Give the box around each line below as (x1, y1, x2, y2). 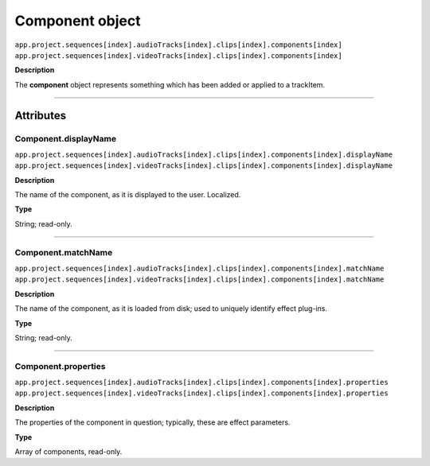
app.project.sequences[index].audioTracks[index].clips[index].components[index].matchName (14, 263, 385, 273)
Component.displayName (14, 133, 117, 144)
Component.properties (14, 360, 106, 371)
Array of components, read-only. (14, 447, 123, 456)
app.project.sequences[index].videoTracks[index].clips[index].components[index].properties (14, 389, 389, 398)
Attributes (14, 108, 67, 122)
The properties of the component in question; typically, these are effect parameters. (14, 417, 291, 427)
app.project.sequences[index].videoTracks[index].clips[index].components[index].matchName (14, 275, 385, 284)
